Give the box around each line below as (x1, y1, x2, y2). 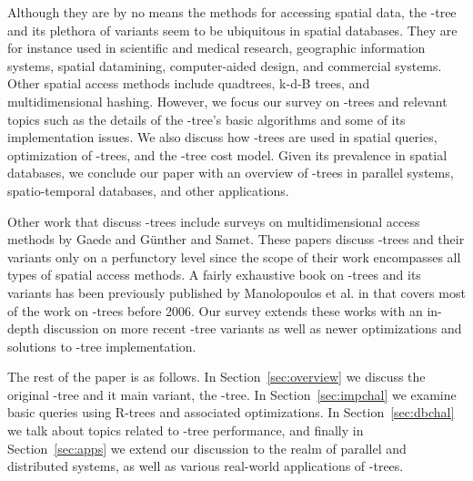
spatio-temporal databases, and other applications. (7, 180, 289, 200)
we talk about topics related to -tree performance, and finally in (7, 421, 364, 440)
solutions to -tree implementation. (7, 336, 196, 355)
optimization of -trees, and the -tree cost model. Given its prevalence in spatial (7, 145, 448, 164)
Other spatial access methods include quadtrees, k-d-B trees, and (7, 74, 370, 93)
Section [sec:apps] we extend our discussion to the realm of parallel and (7, 438, 407, 457)
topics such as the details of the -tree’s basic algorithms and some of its (7, 109, 406, 128)
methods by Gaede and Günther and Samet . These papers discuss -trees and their (7, 230, 465, 249)
